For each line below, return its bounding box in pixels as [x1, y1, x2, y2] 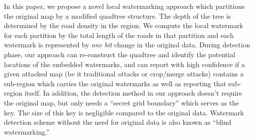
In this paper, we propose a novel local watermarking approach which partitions [4, 1, 245, 11]
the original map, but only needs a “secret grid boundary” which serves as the [4, 97, 239, 107]
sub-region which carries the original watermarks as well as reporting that [4, 78, 226, 88]
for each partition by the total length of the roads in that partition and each [4, 30, 234, 40]
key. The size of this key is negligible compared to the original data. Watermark [4, 107, 244, 117]
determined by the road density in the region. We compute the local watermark [4, 20, 243, 31]
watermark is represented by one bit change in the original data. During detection [4, 39, 250, 50]
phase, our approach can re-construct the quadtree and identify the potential [4, 49, 235, 59]
